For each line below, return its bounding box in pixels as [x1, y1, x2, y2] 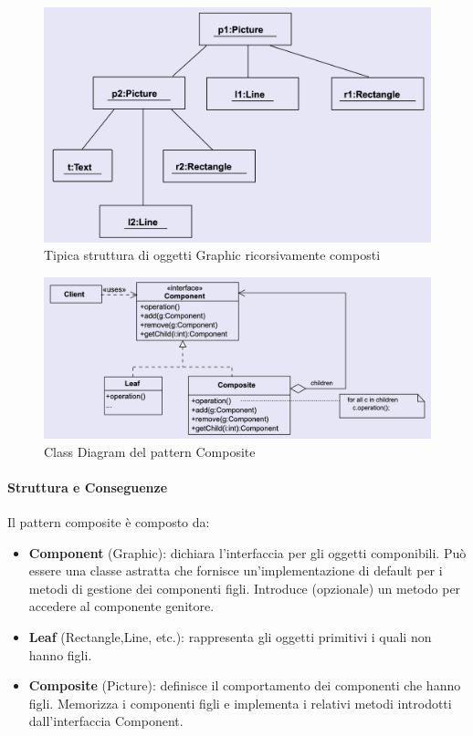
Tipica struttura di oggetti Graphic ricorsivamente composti [44, 245, 381, 264]
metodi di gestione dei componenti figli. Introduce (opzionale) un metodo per [28, 578, 461, 597]
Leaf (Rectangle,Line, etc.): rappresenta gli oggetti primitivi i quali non [28, 627, 432, 646]
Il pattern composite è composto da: [7, 512, 210, 531]
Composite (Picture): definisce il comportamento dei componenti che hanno [28, 676, 461, 695]
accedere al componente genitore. [28, 596, 215, 616]
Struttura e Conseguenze [7, 477, 168, 496]
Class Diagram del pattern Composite [44, 441, 256, 461]
